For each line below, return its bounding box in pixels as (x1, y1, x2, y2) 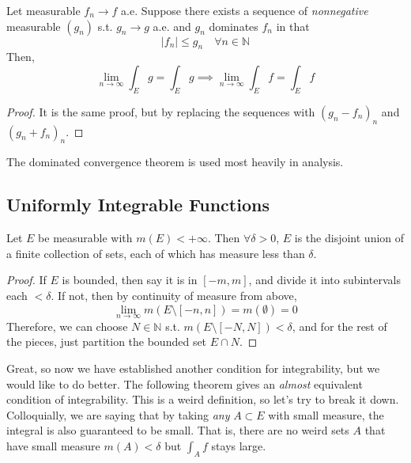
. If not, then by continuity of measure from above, (51, 287, 297, 303)
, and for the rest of (292, 317, 387, 334)
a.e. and (153, 17, 191, 34)
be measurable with (38, 230, 133, 246)
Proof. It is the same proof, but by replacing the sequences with (6, 103, 315, 120)
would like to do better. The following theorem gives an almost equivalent (6, 375, 363, 392)
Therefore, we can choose (6, 317, 128, 334)
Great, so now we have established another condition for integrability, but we (6, 359, 380, 376)
